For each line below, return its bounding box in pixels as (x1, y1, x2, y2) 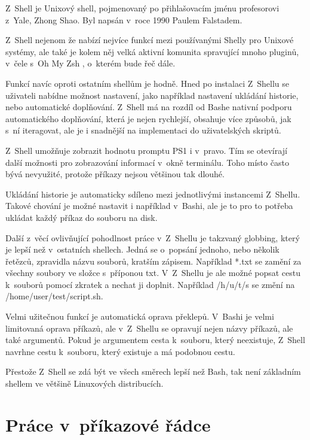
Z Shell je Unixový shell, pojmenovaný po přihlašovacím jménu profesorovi (5, 2, 280, 14)
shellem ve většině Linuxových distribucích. (5, 377, 164, 390)
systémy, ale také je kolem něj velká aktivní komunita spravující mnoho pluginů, (5, 45, 299, 57)
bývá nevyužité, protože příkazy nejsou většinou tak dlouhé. (5, 168, 225, 180)
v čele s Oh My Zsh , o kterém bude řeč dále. (5, 57, 176, 69)
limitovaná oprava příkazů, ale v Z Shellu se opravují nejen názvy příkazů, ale (5, 321, 293, 334)
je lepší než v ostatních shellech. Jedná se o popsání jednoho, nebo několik (5, 243, 280, 256)
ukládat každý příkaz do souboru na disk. (5, 211, 158, 223)
